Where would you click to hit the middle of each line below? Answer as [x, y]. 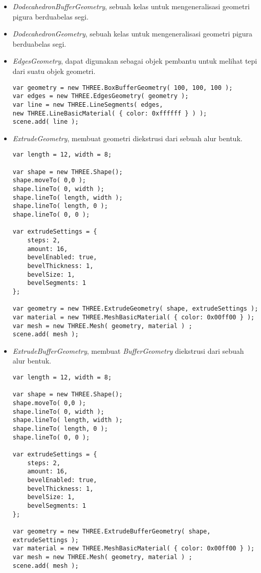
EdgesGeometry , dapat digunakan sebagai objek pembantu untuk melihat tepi [135, 61]
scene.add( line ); [46, 122]
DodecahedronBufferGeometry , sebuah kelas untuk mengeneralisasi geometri [131, 6]
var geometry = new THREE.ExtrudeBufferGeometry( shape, [112, 531]
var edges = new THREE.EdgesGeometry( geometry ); [101, 96]
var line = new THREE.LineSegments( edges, [88, 104]
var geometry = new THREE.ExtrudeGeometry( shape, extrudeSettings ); [135, 309]
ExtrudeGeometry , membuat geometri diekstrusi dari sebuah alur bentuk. [127, 138]
